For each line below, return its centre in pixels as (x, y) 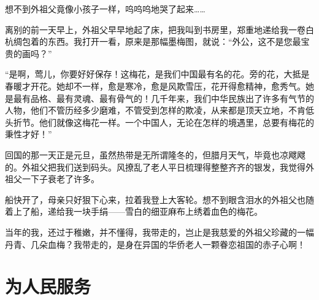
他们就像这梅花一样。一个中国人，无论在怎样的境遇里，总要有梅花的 (176, 122)
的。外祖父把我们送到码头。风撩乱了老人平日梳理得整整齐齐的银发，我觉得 (155, 167)
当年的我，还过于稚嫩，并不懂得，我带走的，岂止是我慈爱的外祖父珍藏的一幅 (159, 232)
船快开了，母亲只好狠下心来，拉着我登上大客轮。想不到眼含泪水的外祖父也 (155, 199)
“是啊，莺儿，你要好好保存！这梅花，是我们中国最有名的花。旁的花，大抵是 (157, 74)
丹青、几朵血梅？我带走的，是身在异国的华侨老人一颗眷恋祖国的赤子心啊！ (155, 244)
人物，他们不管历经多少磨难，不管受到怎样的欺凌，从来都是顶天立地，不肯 (155, 110)
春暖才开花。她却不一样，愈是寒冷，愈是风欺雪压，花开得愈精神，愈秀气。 (155, 86)
